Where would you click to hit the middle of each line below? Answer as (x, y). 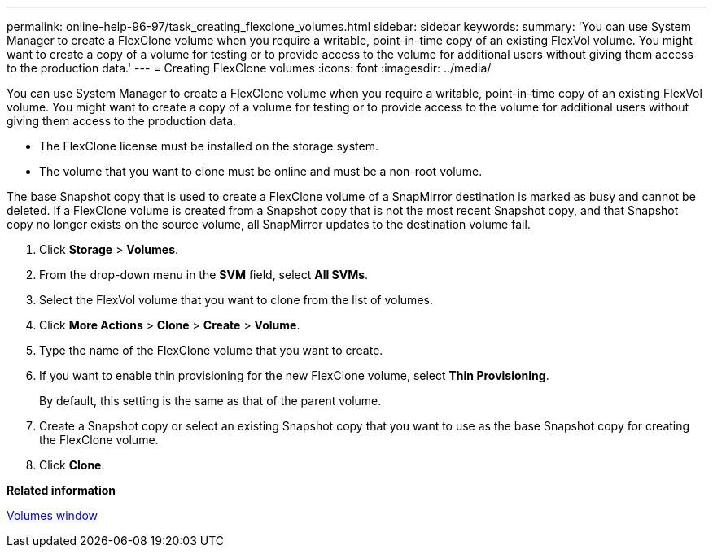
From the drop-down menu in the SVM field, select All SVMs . (204, 275)
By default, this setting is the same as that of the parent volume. (210, 401)
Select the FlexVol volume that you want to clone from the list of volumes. (236, 300)
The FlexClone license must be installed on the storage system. (209, 146)
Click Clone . (72, 465)
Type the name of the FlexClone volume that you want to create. (211, 350)
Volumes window (52, 515)
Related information (61, 490)
